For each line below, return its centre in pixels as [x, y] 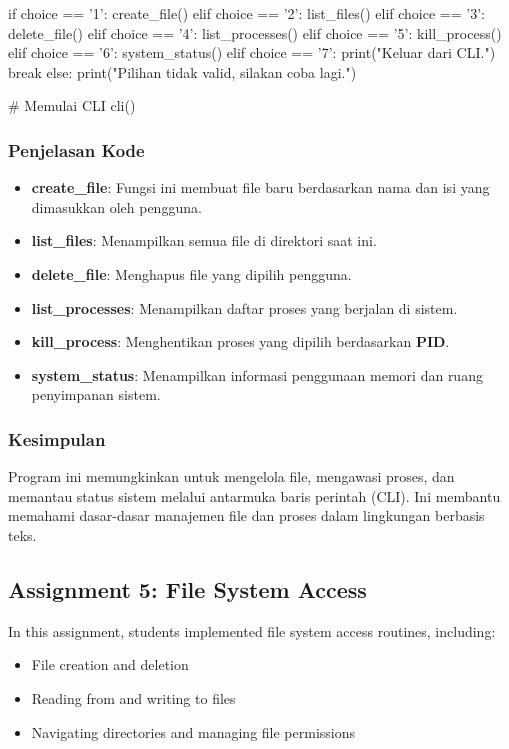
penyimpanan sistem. [96, 394]
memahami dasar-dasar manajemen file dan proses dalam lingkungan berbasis [246, 515]
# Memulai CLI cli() [72, 105]
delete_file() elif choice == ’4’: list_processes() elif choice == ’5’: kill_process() [255, 32]
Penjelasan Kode [76, 149]
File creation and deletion [110, 664]
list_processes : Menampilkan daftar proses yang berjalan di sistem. [244, 307]
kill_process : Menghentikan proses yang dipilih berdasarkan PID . [240, 341]
